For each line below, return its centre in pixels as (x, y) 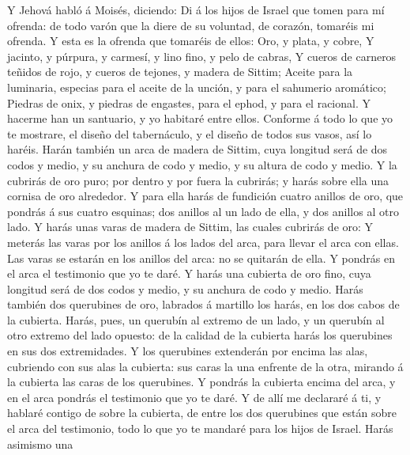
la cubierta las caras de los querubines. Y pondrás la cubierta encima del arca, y (201, 382)
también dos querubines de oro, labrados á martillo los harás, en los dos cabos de (203, 304)
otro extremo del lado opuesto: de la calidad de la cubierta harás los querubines (200, 335)
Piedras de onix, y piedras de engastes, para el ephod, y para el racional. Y (189, 102)
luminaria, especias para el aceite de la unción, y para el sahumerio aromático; (197, 87)
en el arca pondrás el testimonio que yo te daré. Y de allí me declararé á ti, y (194, 397)
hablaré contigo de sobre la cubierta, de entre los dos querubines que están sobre (202, 413)
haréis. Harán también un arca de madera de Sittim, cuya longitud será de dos (197, 149)
